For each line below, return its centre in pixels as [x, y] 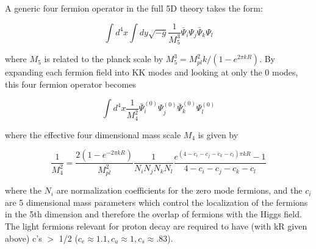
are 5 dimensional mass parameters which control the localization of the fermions [156, 202]
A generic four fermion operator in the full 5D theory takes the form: [134, 8]
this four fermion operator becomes [70, 84]
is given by [218, 134]
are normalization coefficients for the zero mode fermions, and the [179, 190]
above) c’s [23, 238]
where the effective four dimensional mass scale [93, 134]
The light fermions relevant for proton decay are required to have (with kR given [156, 226]
